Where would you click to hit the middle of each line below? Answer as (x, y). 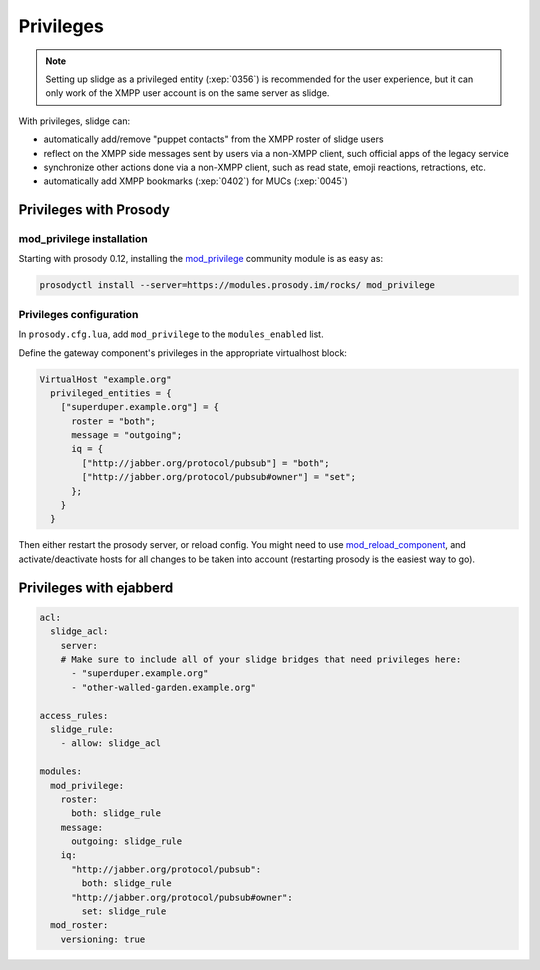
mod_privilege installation (83, 239)
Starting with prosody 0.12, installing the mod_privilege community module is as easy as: (201, 259)
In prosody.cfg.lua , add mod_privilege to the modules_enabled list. (171, 334)
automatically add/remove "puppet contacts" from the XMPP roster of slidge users (213, 139)
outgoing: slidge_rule (127, 841)
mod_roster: (79, 925)
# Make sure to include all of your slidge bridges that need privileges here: (261, 659)
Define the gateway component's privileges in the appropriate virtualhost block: (182, 352)
